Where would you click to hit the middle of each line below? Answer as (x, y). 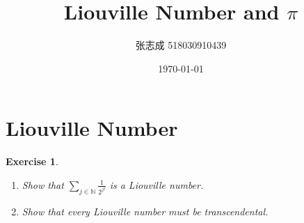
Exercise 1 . (32, 161)
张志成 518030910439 (181, 45)
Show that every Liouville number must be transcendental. (145, 211)
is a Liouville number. (157, 184)
